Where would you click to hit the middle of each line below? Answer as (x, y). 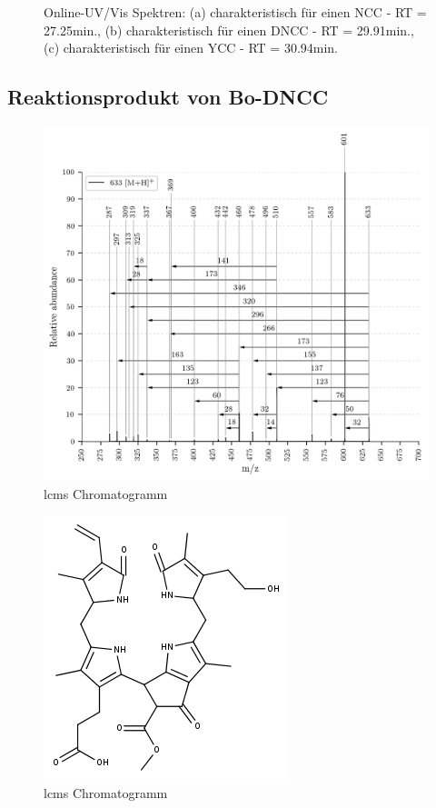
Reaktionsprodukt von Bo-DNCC (168, 97)
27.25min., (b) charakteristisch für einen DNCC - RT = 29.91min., (229, 30)
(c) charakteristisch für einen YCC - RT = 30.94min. (191, 48)
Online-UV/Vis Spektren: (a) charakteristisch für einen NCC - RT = (235, 12)
